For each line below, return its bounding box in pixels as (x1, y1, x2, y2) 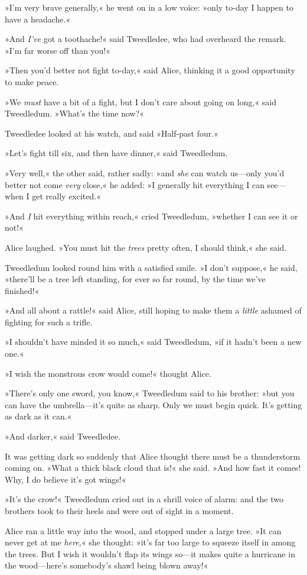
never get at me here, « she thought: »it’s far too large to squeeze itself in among (5, 536, 296, 548)
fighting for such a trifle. (5, 315, 93, 328)
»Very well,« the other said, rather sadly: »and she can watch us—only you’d (5, 166, 285, 179)
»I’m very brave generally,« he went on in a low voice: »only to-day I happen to (5, 1, 293, 13)
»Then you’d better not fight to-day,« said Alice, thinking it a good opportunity (5, 64, 295, 76)
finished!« (5, 284, 40, 296)
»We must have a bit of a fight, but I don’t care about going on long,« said (5, 95, 277, 108)
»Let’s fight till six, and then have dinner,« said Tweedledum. (5, 147, 228, 159)
